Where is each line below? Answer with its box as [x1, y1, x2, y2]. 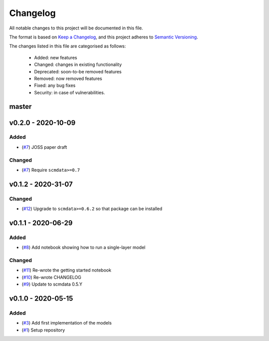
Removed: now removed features [34, 75, 102, 81]
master [9, 102, 32, 111]
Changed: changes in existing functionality [34, 61, 122, 67]
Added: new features [34, 54, 77, 60]
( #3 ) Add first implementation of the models [21, 320, 112, 326]
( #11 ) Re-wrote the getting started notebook [21, 267, 112, 273]
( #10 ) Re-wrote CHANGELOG [21, 274, 82, 280]
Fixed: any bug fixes [34, 82, 76, 88]
